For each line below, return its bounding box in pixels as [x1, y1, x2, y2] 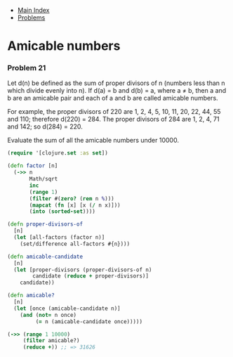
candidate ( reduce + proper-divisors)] [32, 273, 149, 280]
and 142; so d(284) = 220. [7, 122, 83, 131]
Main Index [17, 6, 50, 14]
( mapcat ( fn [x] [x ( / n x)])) [29, 202, 121, 209]
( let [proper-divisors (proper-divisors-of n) [13, 266, 152, 273]
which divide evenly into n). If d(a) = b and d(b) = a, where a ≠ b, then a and [7, 86, 227, 95]
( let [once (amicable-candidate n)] [13, 305, 121, 312]
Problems [17, 13, 46, 22]
